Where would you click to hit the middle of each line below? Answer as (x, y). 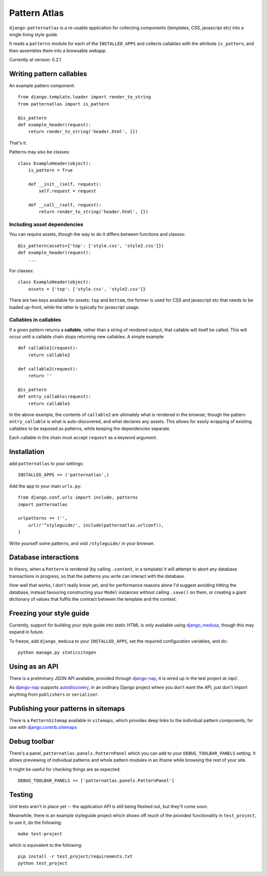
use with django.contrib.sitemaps (43, 727)
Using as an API (34, 666)
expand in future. (26, 632)
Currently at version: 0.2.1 (35, 60)
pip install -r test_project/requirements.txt (75, 856)
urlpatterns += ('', (43, 518)
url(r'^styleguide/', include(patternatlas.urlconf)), (96, 525)
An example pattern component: (42, 86)
